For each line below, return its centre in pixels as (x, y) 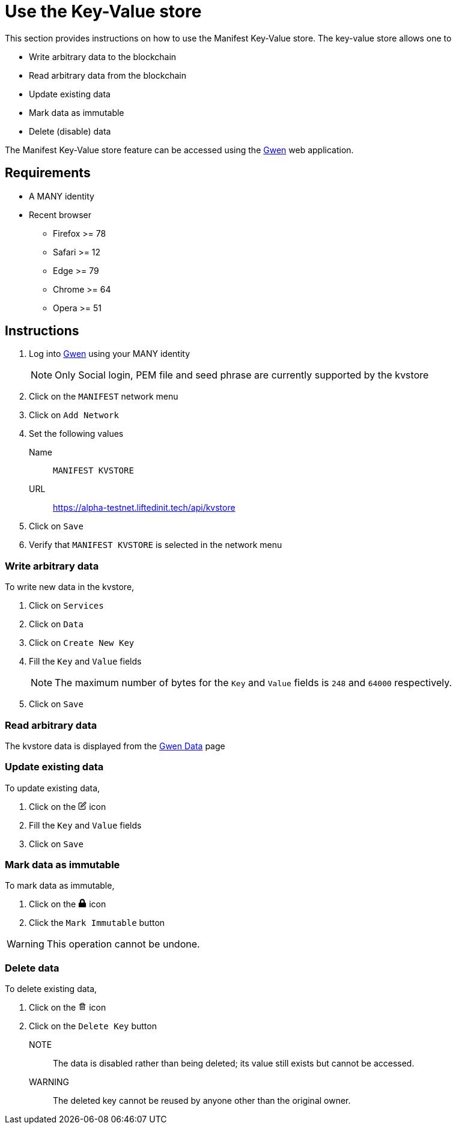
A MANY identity (62, 196)
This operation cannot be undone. (123, 944)
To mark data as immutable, (60, 886)
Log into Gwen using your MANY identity (110, 354)
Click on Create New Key (82, 643)
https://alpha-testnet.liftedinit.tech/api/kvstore (144, 508)
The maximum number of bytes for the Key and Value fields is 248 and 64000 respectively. (254, 683)
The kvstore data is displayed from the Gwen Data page (115, 746)
